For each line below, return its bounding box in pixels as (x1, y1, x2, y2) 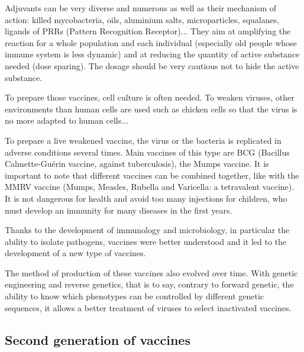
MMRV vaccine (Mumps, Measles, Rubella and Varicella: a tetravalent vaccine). (5, 180, 295, 193)
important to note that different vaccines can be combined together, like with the (5, 169, 299, 181)
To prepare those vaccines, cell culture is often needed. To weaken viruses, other (5, 91, 295, 104)
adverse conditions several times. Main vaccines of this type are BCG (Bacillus (5, 146, 290, 158)
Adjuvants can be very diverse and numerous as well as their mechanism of (5, 2, 277, 14)
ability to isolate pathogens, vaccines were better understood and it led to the (5, 235, 287, 247)
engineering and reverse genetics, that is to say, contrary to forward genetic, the (5, 278, 294, 290)
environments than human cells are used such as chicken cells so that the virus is (5, 102, 297, 115)
